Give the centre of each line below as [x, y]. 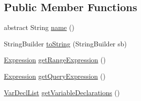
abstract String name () [39, 27]
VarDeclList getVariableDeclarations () [62, 92]
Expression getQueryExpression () [55, 76]
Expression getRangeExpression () [55, 60]
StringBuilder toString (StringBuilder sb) [65, 43]
